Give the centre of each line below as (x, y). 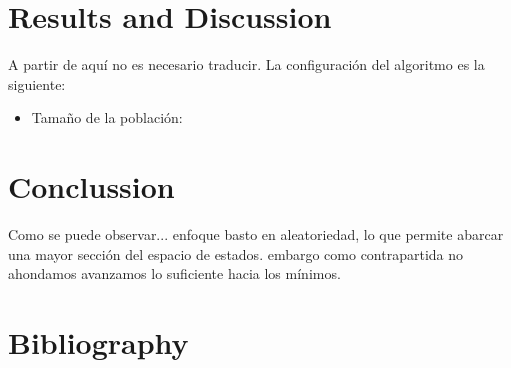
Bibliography (98, 342)
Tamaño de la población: (107, 117)
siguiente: (37, 83)
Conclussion (91, 186)
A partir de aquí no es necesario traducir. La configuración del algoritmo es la (246, 64)
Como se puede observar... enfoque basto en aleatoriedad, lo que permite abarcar (256, 234)
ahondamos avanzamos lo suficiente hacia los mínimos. (174, 273)
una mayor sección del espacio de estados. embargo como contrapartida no (236, 253)
